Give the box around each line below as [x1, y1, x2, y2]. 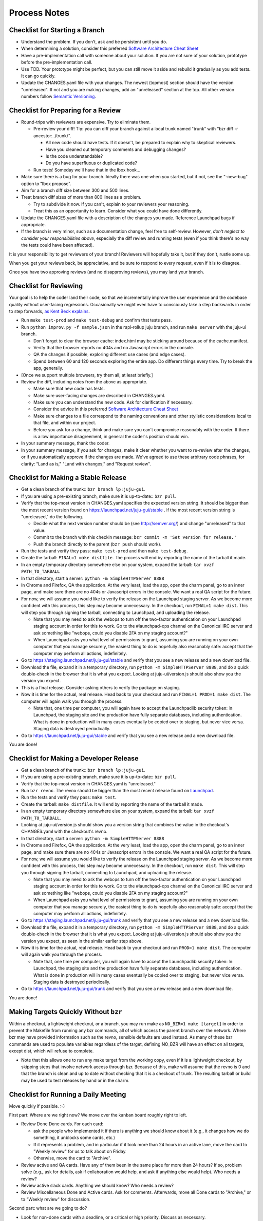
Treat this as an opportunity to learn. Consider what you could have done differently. [33, 208, 203, 214]
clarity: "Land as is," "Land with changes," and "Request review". [21, 461, 151, 466]
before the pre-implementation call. [21, 59, 93, 65]
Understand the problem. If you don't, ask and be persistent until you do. [21, 39, 168, 45]
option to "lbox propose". [21, 181, 72, 187]
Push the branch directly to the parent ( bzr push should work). [33, 541, 162, 547]
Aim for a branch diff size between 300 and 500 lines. [21, 188, 130, 193]
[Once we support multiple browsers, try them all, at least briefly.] [21, 372, 153, 378]
